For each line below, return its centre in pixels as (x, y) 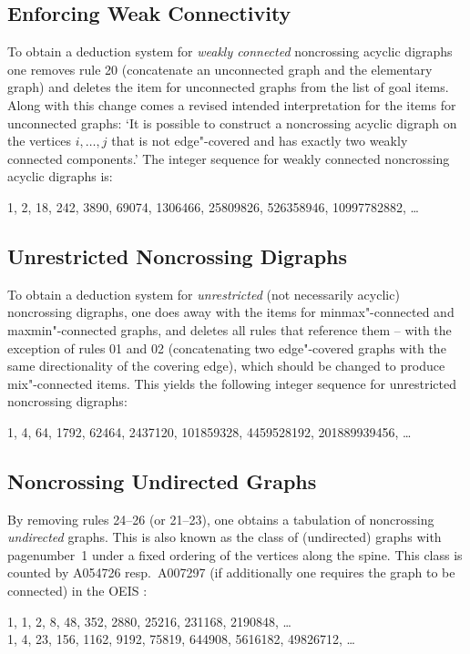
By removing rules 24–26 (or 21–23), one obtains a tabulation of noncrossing (221, 519)
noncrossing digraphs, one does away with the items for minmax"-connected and (231, 312)
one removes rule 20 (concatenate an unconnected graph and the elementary (220, 69)
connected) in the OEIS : (77, 591)
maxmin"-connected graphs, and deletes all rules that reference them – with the (230, 329)
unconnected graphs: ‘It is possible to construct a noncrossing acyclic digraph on (232, 123)
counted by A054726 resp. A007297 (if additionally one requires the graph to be (231, 572)
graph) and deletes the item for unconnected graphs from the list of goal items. (228, 87)
